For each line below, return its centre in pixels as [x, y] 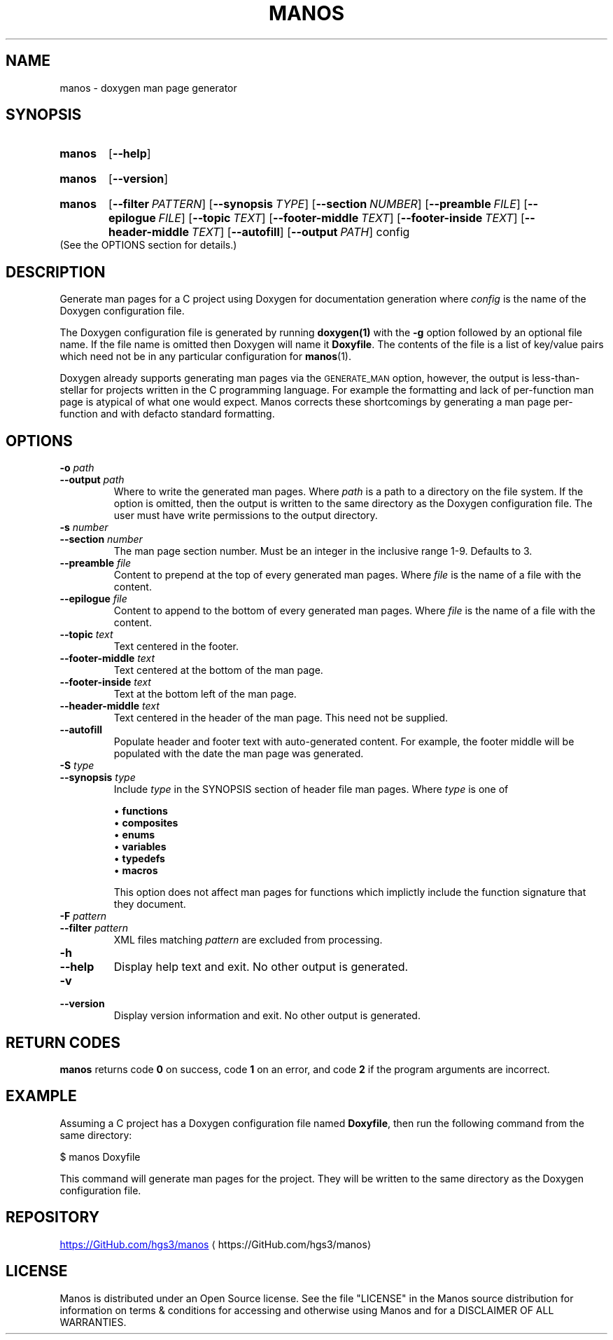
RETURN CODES [63, 1042]
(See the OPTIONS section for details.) [148, 245]
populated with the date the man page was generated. [239, 754]
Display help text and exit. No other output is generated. [261, 967]
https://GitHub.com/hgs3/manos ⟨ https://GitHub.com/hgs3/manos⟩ [216, 1244]
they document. [150, 904]
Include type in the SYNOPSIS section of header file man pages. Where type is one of [311, 789]
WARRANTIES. [93, 1322]
